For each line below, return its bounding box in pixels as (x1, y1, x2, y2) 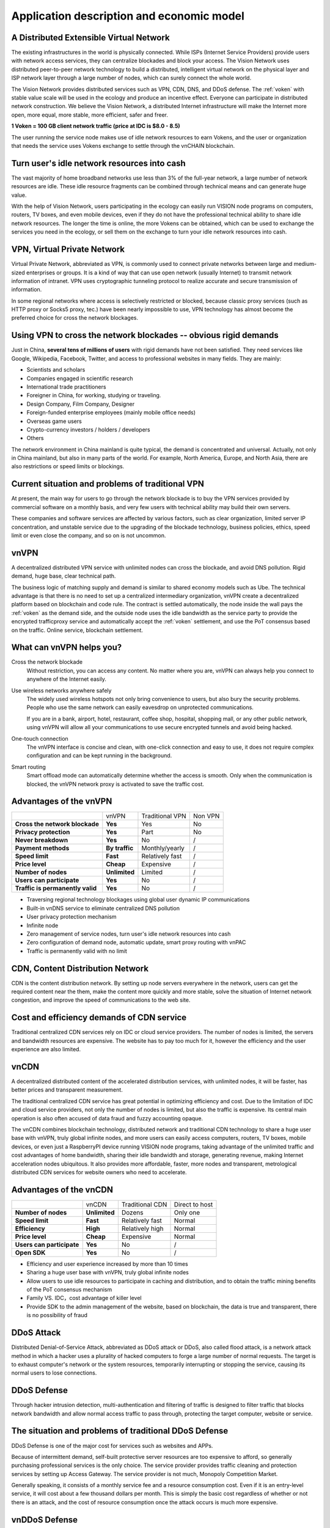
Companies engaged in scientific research (26, 375, 134, 382)
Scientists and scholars (26, 366, 86, 373)
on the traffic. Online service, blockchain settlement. (11, 626, 144, 634)
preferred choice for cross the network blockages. (11, 314, 139, 321)
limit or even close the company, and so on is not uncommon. (11, 532, 166, 539)
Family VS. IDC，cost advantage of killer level (26, 1295, 142, 1302)
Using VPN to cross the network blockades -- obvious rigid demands (11, 330, 279, 340)
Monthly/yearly (141, 844, 185, 853)
